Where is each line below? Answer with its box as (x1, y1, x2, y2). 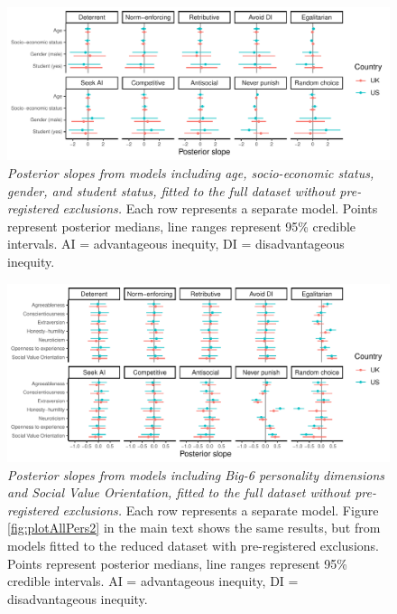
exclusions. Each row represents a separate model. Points (62, 199, 378, 218)
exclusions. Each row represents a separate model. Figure (62, 500, 379, 519)
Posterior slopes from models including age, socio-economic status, (7, 163, 374, 182)
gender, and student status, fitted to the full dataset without (7, 181, 336, 200)
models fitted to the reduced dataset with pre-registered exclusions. (7, 535, 379, 554)
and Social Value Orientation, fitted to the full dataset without (7, 483, 351, 502)
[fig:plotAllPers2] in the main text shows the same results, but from (7, 518, 381, 537)
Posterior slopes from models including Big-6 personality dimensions (7, 465, 385, 484)
